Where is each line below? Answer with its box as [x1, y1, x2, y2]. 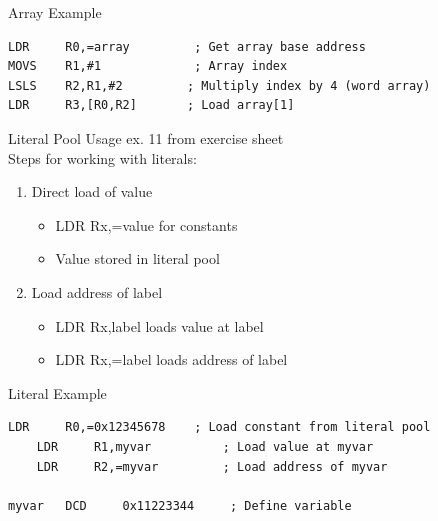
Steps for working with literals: [8, 147, 197, 168]
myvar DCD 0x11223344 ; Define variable [8, 498, 352, 513]
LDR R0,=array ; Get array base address [8, 39, 366, 54]
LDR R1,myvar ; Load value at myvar [36, 439, 374, 454]
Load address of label [31, 281, 163, 302]
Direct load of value [31, 181, 153, 202]
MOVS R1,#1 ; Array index [8, 59, 288, 74]
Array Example [8, 2, 102, 22]
